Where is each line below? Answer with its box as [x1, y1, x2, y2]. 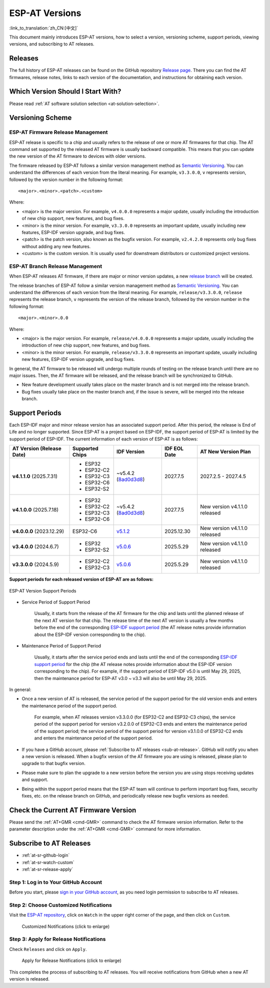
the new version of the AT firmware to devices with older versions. [9, 153, 146, 159]
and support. [21, 776, 48, 782]
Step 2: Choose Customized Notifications [9, 901, 112, 908]
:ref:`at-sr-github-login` [21, 852, 70, 858]
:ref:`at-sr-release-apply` [21, 866, 73, 872]
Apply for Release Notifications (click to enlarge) [21, 957, 122, 963]
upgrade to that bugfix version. [21, 760, 86, 766]
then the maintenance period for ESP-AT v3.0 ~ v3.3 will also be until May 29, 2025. [34, 675, 207, 681]
